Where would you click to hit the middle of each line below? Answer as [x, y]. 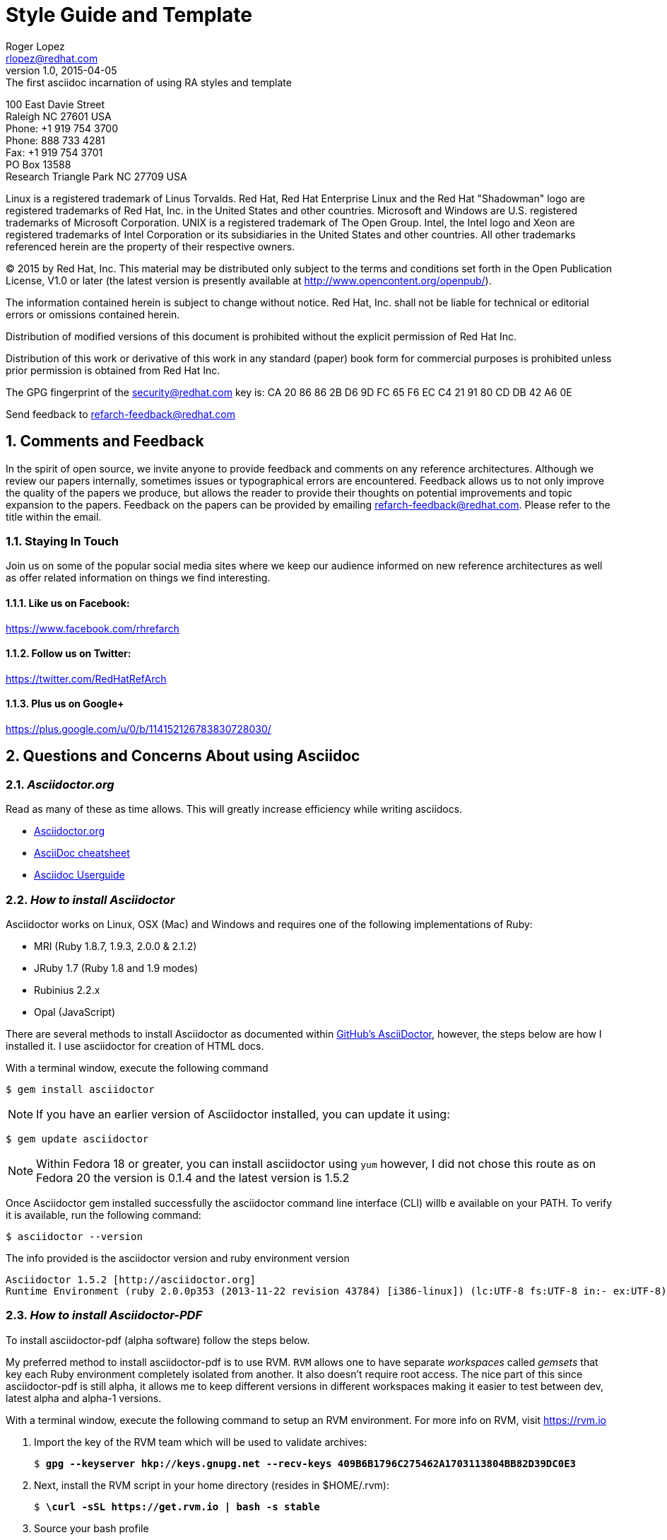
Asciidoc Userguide [79, 875]
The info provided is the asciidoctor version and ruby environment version [178, 1258]
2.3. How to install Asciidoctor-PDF [104, 1315]
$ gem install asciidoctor [80, 1089]
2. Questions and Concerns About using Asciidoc [183, 756]
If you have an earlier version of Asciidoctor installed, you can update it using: [243, 1114]
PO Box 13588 [39, 164]
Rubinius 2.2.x [67, 990]
